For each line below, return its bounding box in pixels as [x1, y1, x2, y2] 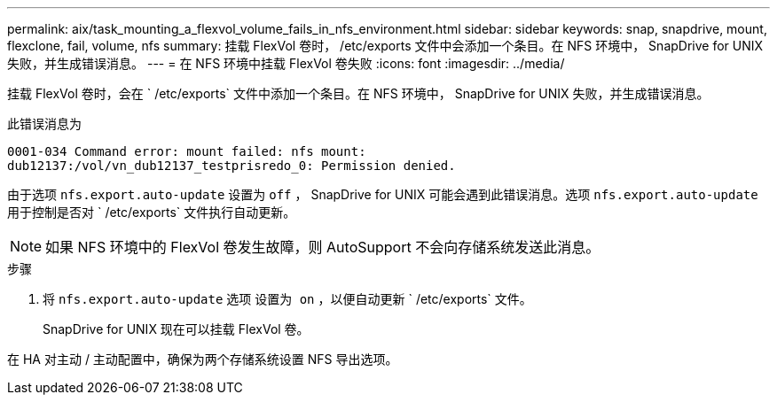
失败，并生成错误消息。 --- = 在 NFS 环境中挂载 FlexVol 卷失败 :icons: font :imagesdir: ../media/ [7, 56, 565, 71]
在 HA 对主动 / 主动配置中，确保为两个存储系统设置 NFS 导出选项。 [7, 352, 398, 367]
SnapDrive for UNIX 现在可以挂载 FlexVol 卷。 [43, 321, 310, 336]
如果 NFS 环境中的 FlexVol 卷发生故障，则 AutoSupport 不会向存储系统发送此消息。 [45, 238, 600, 256]
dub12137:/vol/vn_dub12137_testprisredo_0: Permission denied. [7, 158, 456, 173]
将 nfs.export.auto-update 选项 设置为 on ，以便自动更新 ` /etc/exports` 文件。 [43, 291, 532, 306]
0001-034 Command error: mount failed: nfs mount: [7, 144, 366, 158]
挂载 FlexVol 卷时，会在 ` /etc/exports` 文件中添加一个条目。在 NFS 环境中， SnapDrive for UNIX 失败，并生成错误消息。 [7, 86, 710, 101]
